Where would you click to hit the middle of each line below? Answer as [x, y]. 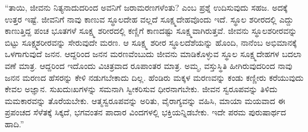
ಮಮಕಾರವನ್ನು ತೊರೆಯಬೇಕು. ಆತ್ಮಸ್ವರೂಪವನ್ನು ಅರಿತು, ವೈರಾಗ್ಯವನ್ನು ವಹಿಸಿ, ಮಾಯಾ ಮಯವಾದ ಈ [145, 100]
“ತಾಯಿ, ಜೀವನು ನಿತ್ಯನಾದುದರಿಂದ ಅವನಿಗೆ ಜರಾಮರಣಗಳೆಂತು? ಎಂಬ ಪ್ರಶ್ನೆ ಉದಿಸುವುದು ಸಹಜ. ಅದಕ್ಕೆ [146, 7]
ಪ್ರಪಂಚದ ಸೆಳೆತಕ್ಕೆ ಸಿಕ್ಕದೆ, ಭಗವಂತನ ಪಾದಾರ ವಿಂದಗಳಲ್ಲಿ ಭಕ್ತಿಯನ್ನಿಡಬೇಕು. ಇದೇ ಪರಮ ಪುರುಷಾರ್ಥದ [146, 112]
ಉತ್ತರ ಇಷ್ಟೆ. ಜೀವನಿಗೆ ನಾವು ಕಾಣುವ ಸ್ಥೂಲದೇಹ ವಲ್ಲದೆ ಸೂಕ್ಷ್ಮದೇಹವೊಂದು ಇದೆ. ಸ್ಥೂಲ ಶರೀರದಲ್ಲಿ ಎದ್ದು [149, 19]
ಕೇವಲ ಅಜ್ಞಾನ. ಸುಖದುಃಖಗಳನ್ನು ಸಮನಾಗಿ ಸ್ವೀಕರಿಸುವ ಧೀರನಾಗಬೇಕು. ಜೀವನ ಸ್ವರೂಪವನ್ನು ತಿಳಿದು [141, 89]
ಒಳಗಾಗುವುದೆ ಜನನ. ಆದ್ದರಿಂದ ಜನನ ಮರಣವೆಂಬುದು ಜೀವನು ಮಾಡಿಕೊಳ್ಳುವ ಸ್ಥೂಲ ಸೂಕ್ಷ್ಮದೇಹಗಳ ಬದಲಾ [153, 54]
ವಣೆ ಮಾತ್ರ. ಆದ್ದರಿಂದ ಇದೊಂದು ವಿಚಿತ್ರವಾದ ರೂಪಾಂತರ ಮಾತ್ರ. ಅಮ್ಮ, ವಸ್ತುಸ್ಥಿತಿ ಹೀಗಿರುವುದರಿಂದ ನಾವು [149, 65]
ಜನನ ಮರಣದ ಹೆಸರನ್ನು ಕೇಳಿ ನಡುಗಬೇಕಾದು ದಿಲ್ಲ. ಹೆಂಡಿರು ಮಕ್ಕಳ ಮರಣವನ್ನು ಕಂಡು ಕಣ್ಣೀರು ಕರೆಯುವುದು [154, 77]
